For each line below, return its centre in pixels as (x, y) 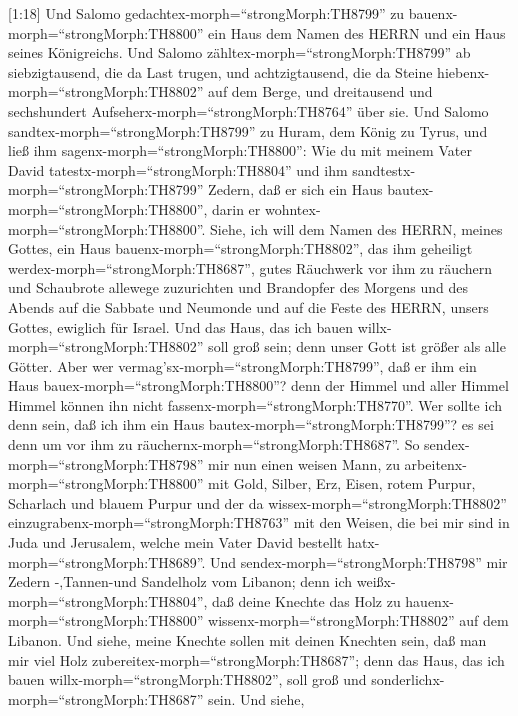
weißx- (376, 581)
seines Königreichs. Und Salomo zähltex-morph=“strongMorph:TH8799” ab (239, 52)
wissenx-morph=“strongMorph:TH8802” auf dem (358, 620)
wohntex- (292, 208)
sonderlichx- (408, 679)
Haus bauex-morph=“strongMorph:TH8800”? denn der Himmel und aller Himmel (258, 385)
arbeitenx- (435, 463)
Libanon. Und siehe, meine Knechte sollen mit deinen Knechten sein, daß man (247, 640)
